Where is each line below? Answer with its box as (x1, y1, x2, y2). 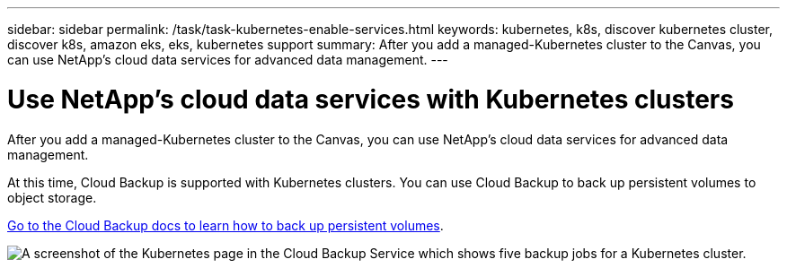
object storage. (7, 189, 97, 205)
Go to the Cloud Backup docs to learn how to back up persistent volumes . (7, 217, 444, 233)
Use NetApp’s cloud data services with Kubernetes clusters (7, 83, 734, 115)
